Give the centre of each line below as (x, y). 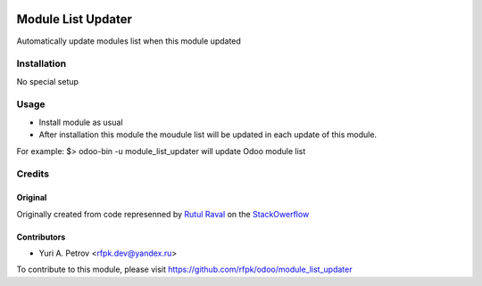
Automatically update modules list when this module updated (129, 41)
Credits (33, 174)
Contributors (41, 237)
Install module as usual (81, 122)
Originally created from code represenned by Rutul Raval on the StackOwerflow (163, 214)
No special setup (48, 81)
